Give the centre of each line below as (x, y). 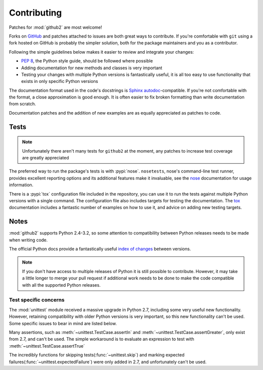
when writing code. (28, 240)
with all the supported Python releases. (61, 285)
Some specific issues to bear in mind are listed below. (63, 323)
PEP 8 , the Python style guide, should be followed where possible (87, 61)
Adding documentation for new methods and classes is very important (92, 68)
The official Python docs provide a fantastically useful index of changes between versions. (100, 249)
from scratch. (23, 104)
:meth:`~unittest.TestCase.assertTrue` (47, 346)
